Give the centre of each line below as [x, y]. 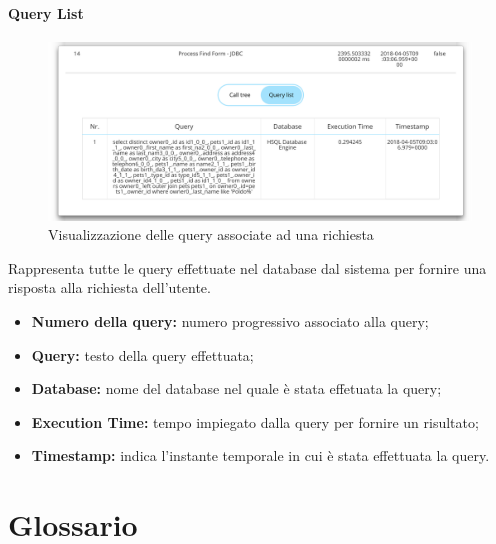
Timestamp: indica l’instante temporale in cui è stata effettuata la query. [260, 455]
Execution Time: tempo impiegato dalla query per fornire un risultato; [255, 421]
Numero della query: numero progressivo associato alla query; [230, 321]
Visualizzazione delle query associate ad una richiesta [211, 234]
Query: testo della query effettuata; [142, 354]
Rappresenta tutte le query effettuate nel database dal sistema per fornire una [247, 267]
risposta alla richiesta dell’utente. [109, 287]
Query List [46, 12]
